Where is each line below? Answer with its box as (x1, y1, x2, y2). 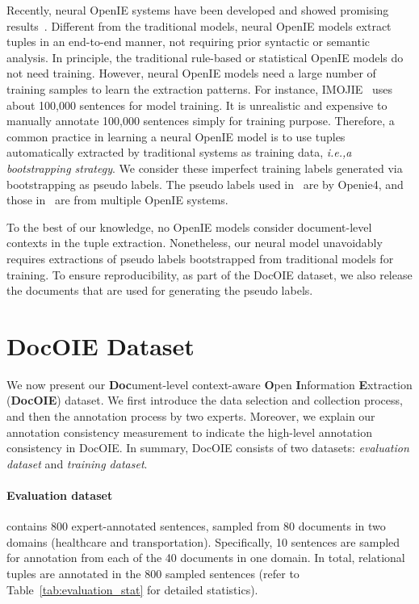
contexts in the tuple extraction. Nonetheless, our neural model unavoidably (6, 234, 383, 251)
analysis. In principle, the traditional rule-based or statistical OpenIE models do (6, 48, 404, 65)
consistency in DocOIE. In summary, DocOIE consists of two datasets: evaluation (6, 439, 409, 456)
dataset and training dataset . (6, 455, 148, 472)
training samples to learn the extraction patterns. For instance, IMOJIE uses (6, 80, 393, 97)
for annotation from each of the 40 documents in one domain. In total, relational (6, 549, 405, 566)
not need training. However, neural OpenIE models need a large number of (6, 65, 376, 82)
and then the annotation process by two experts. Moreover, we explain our (6, 408, 375, 424)
